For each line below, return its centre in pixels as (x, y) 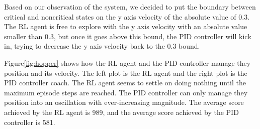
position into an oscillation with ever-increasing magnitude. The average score (124, 102)
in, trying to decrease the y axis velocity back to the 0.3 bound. (102, 46)
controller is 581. (30, 122)
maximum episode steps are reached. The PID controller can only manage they (126, 92)
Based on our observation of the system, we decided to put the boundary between (130, 7)
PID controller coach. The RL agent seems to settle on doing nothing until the (125, 83)
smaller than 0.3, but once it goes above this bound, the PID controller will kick (128, 36)
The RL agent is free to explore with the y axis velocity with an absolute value (126, 26)
